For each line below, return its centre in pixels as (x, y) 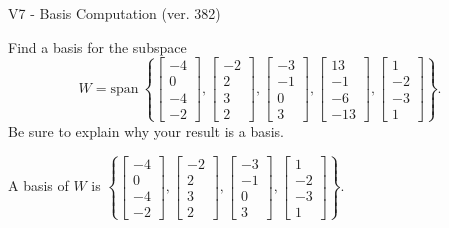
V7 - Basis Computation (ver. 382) (114, 13)
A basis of (38, 185)
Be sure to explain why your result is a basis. (146, 130)
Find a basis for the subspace (97, 46)
